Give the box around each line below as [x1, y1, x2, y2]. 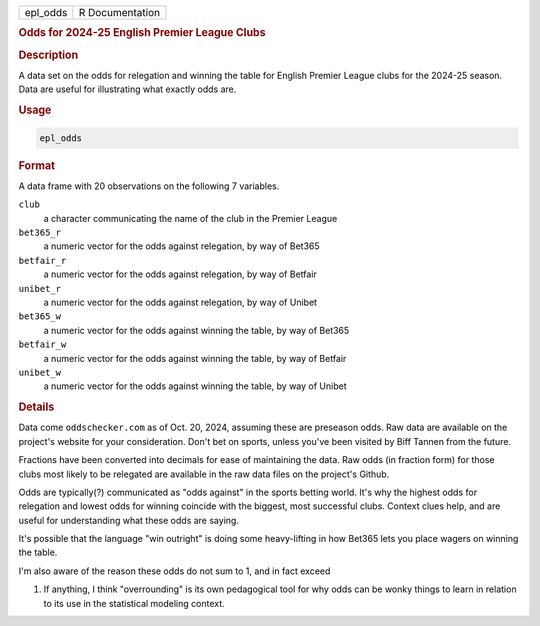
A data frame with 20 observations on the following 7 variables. [18, 180, 280, 192]
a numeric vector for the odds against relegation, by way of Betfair [43, 268, 317, 280]
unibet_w [18, 366, 62, 378]
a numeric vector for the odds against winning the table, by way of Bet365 [43, 324, 350, 336]
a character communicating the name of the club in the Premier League [43, 212, 338, 224]
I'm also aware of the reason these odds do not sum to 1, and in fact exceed [18, 565, 331, 577]
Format [18, 158, 55, 172]
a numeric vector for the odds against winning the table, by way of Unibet [43, 380, 347, 392]
